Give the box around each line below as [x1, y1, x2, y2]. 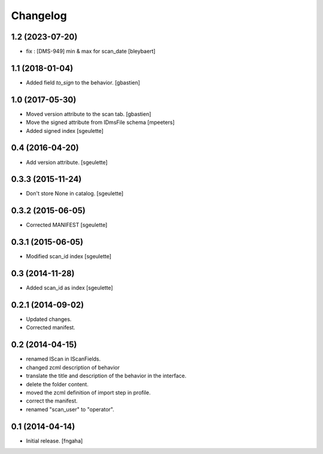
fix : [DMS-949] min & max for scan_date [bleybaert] [26, 48, 156, 55]
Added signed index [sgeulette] [26, 127, 104, 134]
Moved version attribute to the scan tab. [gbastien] [26, 110, 152, 117]
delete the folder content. [26, 380, 89, 388]
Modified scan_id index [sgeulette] [26, 253, 112, 260]
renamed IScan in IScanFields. [26, 355, 101, 362]
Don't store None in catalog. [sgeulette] [26, 190, 124, 197]
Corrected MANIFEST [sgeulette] [26, 222, 108, 229]
